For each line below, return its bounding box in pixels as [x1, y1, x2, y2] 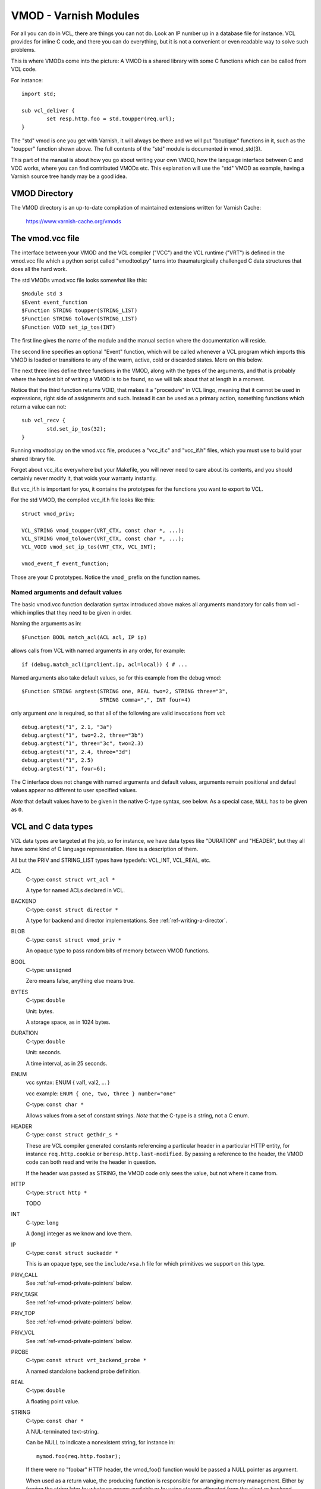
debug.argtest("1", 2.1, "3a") [21, 724, 113, 730]
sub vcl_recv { [21, 417, 66, 424]
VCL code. [11, 66, 37, 73]
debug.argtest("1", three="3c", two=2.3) [21, 740, 144, 747]
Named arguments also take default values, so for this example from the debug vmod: [11, 674, 222, 681]
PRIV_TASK [11, 1290, 38, 1298]
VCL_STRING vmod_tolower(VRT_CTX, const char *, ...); [21, 535, 185, 542]
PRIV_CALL [11, 1271, 38, 1278]
